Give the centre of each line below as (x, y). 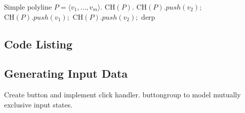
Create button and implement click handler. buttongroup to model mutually (123, 95)
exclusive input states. (38, 104)
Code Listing (38, 44)
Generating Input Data (66, 73)
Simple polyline (28, 7)
